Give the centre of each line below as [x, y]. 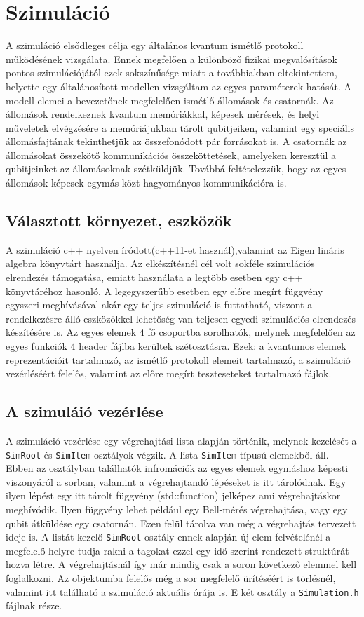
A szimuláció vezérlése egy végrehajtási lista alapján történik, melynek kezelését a [181, 440]
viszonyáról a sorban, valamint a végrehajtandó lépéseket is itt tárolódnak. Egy [176, 481]
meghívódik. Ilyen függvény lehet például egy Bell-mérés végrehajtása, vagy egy [177, 509]
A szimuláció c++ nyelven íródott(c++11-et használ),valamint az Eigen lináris [175, 249]
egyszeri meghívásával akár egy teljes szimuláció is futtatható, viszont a [159, 305]
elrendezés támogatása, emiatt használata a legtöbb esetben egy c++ [154, 277]
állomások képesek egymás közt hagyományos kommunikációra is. [146, 183]
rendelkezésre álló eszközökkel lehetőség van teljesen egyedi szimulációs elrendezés [181, 318]
